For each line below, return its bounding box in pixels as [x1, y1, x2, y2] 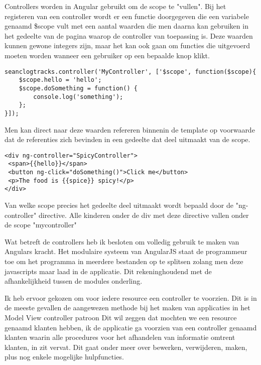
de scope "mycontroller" [5, 219, 77, 230]
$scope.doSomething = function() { [19, 84, 138, 92]
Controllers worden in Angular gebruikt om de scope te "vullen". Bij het [5, 1, 226, 11]
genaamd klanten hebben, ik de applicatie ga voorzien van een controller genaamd [5, 322, 257, 332]
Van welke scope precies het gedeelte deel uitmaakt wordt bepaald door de [5, 199, 234, 210]
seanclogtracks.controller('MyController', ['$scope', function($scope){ [5, 68, 256, 75]
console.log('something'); [33, 93, 123, 100]
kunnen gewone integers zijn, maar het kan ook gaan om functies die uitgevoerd [5, 40, 250, 51]
